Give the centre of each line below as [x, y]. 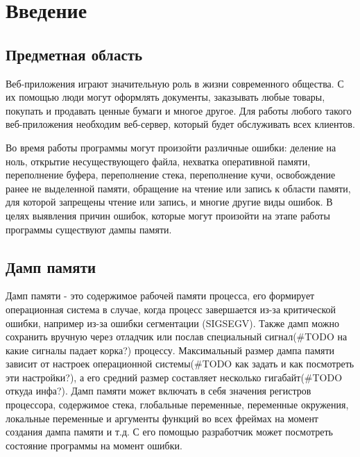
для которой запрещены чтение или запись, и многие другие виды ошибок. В [169, 202]
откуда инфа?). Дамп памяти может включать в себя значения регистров [158, 391]
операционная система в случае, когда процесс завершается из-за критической [171, 309]
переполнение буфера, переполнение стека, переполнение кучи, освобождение [171, 175]
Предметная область [74, 54]
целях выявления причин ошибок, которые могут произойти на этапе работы [168, 215]
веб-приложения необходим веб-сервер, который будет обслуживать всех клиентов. [180, 124]
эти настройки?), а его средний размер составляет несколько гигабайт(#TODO [174, 377]
